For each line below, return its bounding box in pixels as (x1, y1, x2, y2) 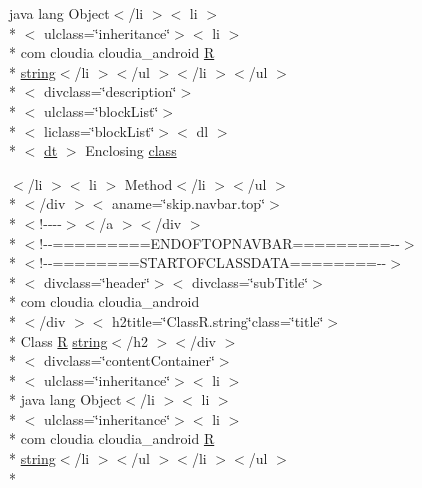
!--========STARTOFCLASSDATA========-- (39, 252, 387, 273)
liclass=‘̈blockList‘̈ (43, 120, 155, 141)
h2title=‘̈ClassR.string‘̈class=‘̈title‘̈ (112, 310, 324, 331)
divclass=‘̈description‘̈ (43, 81, 177, 102)
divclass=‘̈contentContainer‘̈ (43, 350, 215, 371)
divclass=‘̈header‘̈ (43, 271, 150, 292)
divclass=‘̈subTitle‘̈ (191, 271, 309, 292)
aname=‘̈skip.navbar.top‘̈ (112, 193, 266, 214)
